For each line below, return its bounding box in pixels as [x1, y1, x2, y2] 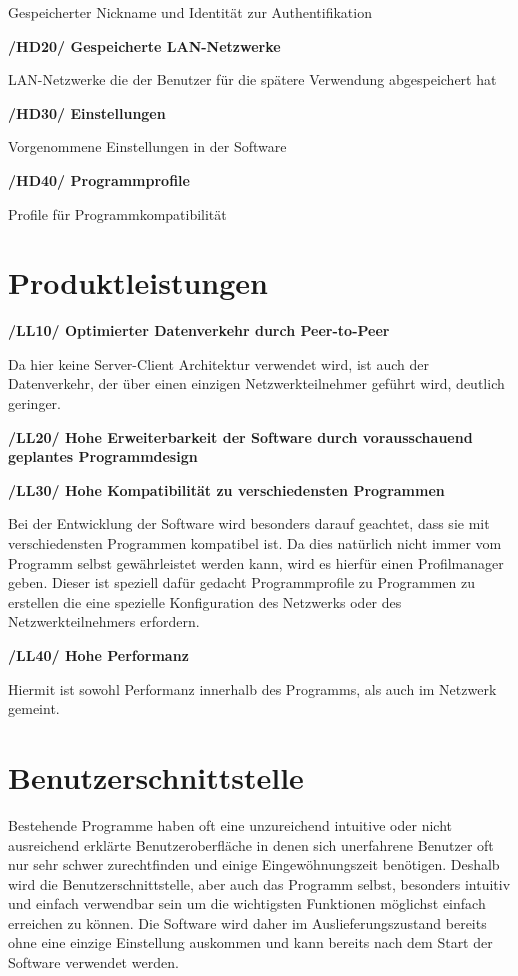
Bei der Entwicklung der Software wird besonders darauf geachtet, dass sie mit [8, 513, 490, 534]
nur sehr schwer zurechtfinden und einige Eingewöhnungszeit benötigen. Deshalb [8, 854, 500, 875]
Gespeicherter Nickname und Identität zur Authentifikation [8, 2, 372, 22]
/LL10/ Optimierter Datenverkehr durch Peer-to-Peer [8, 320, 390, 341]
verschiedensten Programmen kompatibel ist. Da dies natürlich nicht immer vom [8, 533, 502, 554]
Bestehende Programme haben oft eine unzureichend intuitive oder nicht [8, 814, 452, 835]
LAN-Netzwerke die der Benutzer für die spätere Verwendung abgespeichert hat [8, 69, 497, 90]
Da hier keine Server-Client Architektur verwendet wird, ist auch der [8, 353, 429, 374]
